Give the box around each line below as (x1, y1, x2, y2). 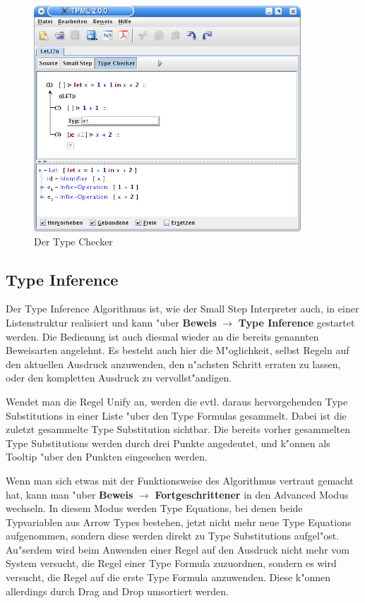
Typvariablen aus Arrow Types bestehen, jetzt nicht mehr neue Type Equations (6, 514, 352, 529)
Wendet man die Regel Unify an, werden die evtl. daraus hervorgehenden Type (6, 394, 348, 408)
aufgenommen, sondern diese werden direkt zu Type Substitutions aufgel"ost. (6, 528, 340, 543)
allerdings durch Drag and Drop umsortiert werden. (6, 583, 229, 598)
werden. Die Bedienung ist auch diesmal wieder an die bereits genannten (6, 329, 319, 343)
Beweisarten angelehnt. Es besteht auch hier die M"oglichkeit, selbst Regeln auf (6, 343, 349, 358)
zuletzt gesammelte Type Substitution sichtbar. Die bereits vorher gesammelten (6, 422, 350, 437)
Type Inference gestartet (238, 315, 355, 329)
